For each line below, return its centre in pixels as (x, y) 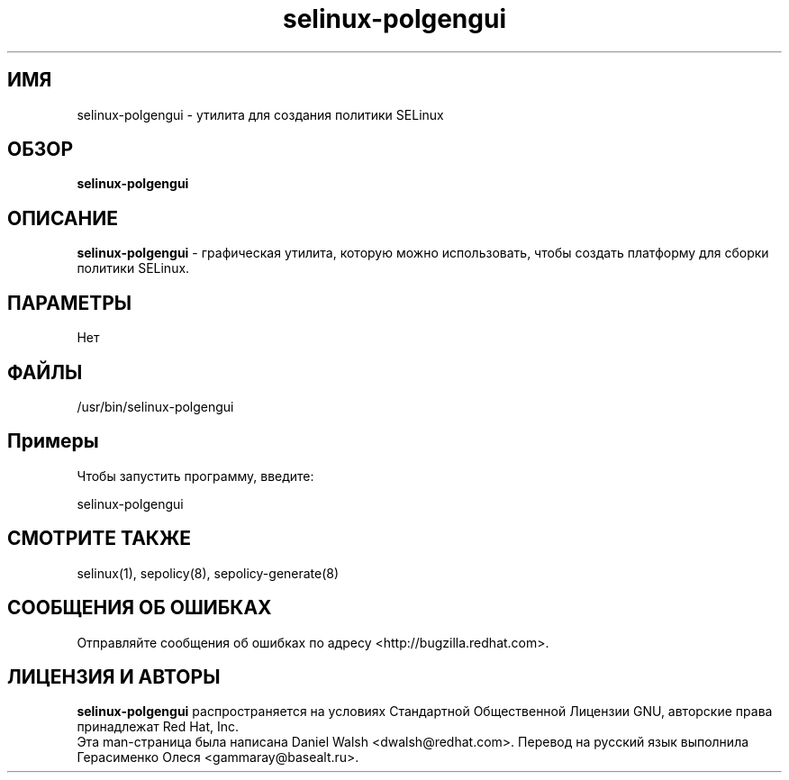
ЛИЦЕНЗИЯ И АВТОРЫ (114, 676)
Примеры (53, 441)
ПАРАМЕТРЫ (70, 303)
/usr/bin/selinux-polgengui (155, 406)
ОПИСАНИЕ (63, 218)
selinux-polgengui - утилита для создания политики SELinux (260, 114)
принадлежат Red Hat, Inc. (158, 727)
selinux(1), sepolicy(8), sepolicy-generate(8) (208, 573)
